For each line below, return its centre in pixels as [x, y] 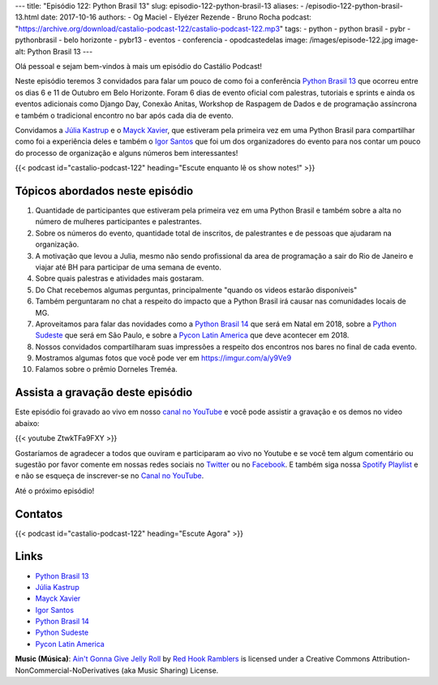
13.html [27, 17]
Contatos [39, 514]
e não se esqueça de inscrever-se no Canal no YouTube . [109, 476]
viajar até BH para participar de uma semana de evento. [129, 267]
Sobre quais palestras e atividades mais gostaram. [120, 278]
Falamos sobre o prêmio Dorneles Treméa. [106, 369]
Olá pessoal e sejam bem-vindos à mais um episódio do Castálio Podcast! [139, 66]
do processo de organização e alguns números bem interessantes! [127, 153]
